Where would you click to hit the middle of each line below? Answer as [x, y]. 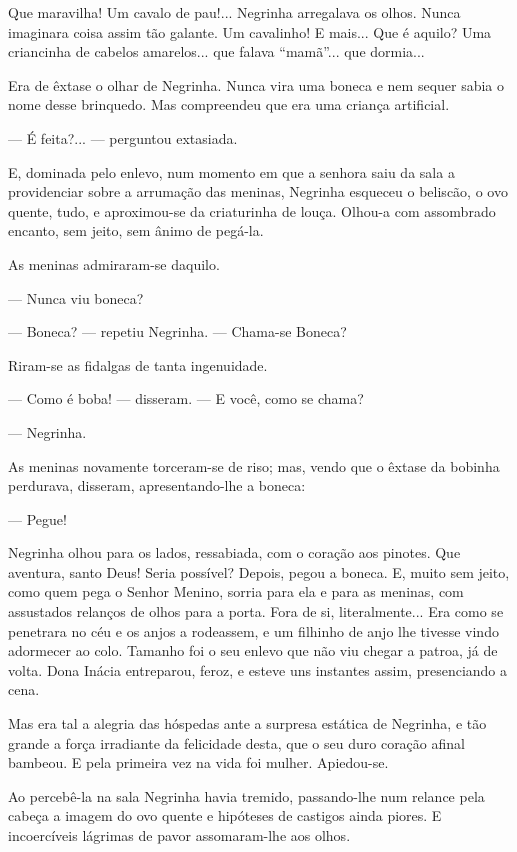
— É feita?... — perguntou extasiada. [123, 137]
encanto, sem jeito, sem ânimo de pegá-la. [136, 230]
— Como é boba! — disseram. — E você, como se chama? [186, 398]
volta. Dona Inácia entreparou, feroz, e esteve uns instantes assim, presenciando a [258, 669]
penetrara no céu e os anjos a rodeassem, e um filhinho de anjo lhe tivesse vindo [253, 630]
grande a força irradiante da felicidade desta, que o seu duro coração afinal [236, 742]
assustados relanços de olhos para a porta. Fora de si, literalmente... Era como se [256, 611]
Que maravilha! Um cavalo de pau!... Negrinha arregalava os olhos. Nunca [234, 12]
